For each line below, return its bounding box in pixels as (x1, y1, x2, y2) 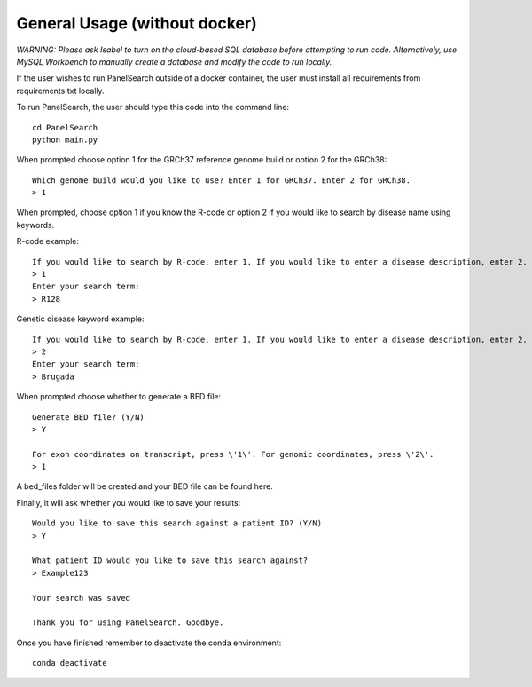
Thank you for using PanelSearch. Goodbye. (32, 618, 224, 628)
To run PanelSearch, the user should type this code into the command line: (16, 102, 290, 113)
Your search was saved (32, 593, 131, 603)
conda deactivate (32, 658, 107, 668)
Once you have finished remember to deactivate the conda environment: (16, 637, 282, 648)
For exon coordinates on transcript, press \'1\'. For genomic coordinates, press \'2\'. (32, 449, 434, 459)
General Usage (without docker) (16, 13, 257, 33)
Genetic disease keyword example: (16, 313, 145, 324)
